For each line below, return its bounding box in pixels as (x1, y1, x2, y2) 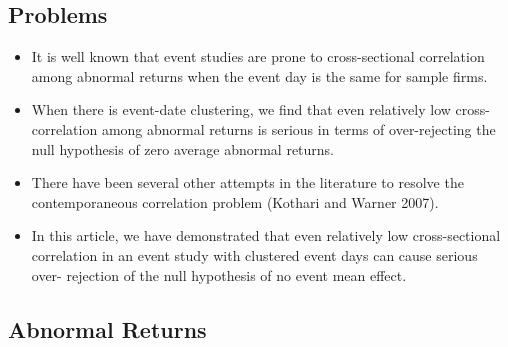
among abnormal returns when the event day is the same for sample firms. (31, 65, 488, 86)
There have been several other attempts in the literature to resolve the (31, 172, 464, 193)
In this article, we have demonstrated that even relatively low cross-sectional (31, 225, 501, 246)
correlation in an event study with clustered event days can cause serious (31, 244, 478, 265)
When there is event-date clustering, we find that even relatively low (31, 99, 451, 120)
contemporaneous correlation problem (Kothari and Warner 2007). (31, 191, 439, 212)
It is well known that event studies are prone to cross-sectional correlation (31, 46, 485, 67)
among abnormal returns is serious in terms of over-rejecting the (101, 118, 496, 139)
